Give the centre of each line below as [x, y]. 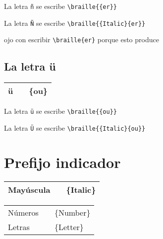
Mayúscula [29, 189]
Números [23, 212]
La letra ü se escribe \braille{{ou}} [60, 111]
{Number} [72, 212]
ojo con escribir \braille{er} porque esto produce [81, 40]
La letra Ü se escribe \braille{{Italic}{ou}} [75, 127]
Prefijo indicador [62, 162]
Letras [19, 227]
